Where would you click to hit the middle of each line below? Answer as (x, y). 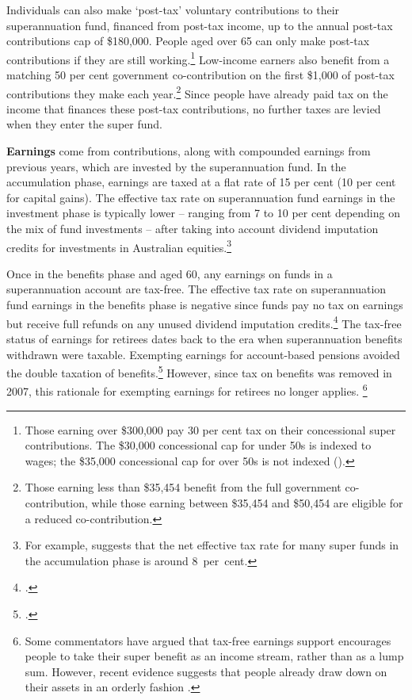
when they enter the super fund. (84, 124)
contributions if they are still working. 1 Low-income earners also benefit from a (198, 58)
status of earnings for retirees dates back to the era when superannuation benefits (204, 338)
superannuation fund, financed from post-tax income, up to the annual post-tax (200, 25)
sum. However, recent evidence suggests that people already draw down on (206, 671)
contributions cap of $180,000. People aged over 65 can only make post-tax (188, 41)
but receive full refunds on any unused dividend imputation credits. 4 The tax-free (204, 322)
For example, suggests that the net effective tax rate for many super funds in (212, 545)
